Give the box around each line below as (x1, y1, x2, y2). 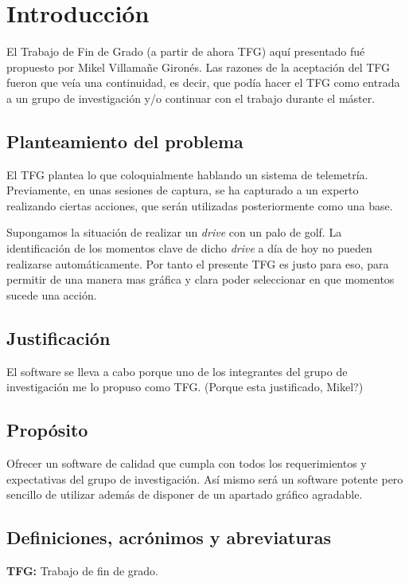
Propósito (6, 417, 88, 442)
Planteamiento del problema (6, 128, 243, 153)
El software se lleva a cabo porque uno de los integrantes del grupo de (6, 363, 348, 379)
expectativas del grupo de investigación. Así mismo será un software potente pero (6, 470, 403, 487)
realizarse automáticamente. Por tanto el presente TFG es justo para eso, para (6, 255, 389, 272)
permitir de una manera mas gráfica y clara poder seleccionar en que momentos (6, 271, 395, 288)
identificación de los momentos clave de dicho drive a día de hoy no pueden (6, 240, 372, 257)
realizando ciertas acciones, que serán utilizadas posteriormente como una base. (6, 197, 393, 214)
